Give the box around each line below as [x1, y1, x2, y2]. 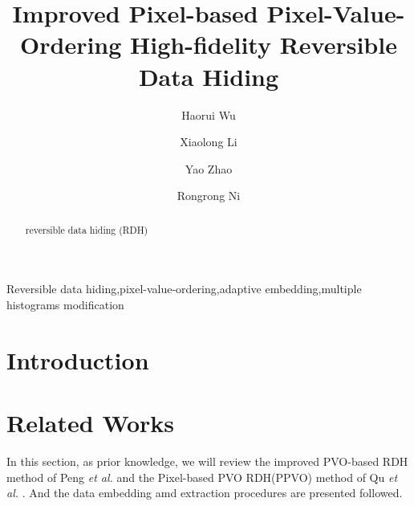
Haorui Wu [181, 106, 236, 123]
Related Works [6, 406, 175, 439]
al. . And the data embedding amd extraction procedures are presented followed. [6, 484, 403, 501]
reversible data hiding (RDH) [25, 222, 148, 236]
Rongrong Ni [177, 187, 241, 204]
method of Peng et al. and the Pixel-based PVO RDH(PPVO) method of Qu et [6, 468, 398, 485]
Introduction [6, 343, 149, 376]
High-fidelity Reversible [130, 28, 397, 61]
